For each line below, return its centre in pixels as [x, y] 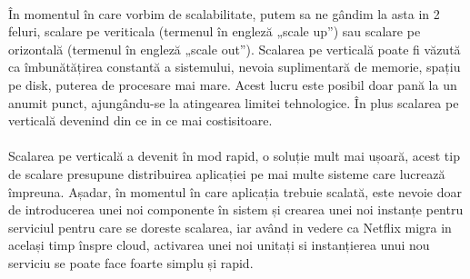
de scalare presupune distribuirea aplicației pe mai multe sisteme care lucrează [227, 173]
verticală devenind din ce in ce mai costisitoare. [140, 120]
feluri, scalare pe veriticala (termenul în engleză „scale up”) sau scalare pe [215, 31]
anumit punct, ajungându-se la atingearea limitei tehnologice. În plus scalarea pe [234, 102]
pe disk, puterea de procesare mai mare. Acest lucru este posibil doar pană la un [233, 84]
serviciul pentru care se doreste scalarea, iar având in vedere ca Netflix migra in [230, 227]
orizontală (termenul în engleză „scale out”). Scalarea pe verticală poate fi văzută [235, 49]
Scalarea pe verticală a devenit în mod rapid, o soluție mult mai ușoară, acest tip [234, 156]
